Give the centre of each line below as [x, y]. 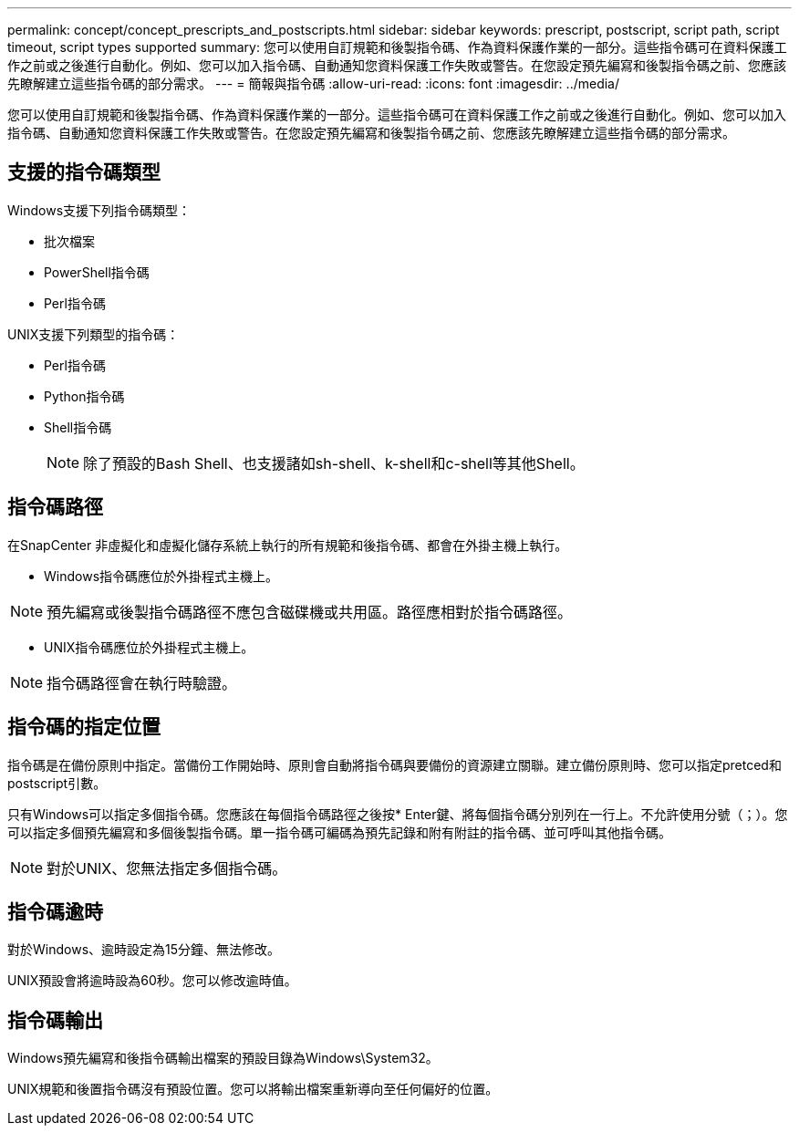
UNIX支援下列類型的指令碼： [93, 334]
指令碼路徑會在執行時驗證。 [142, 683]
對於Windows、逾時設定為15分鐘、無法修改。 [144, 950]
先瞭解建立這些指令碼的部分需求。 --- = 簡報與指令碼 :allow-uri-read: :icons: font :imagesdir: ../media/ [314, 83]
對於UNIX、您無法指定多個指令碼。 [167, 868]
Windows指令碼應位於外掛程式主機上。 [161, 576]
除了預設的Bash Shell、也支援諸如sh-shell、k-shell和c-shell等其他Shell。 [334, 463]
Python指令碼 [84, 396]
